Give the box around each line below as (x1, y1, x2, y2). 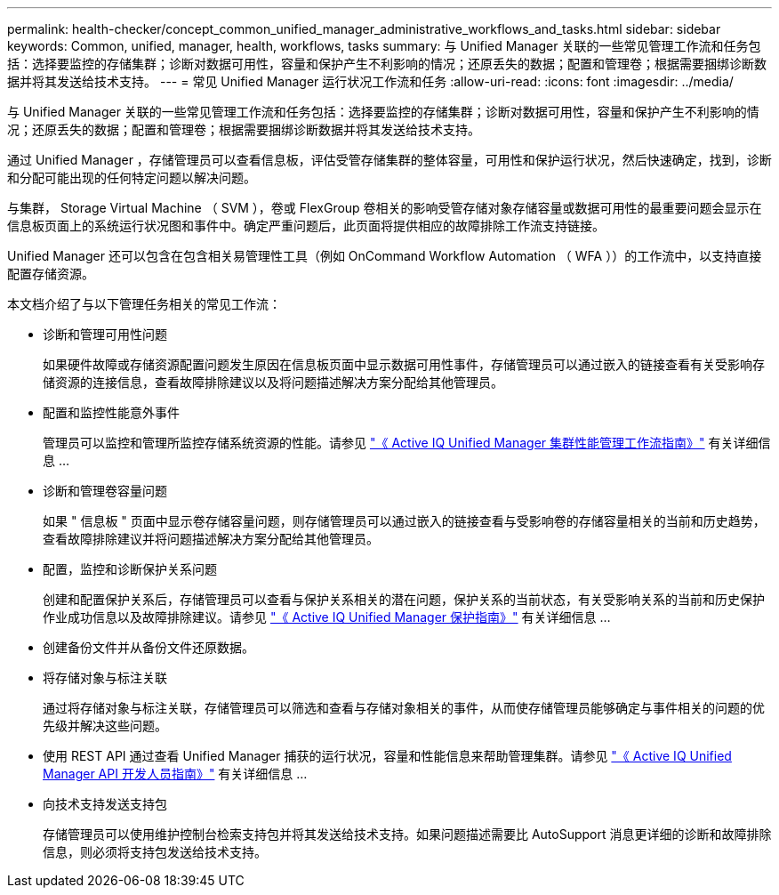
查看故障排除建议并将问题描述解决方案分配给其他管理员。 (43, 531, 379, 546)
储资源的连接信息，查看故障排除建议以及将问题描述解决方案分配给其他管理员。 (43, 375, 503, 390)
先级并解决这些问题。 (43, 718, 167, 733)
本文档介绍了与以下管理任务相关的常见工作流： (7, 296, 281, 311)
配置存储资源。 (7, 266, 94, 281)
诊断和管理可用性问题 (43, 327, 167, 342)
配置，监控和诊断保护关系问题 (43, 561, 217, 577)
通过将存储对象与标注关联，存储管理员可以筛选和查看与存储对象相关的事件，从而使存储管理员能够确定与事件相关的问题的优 (43, 700, 765, 715)
